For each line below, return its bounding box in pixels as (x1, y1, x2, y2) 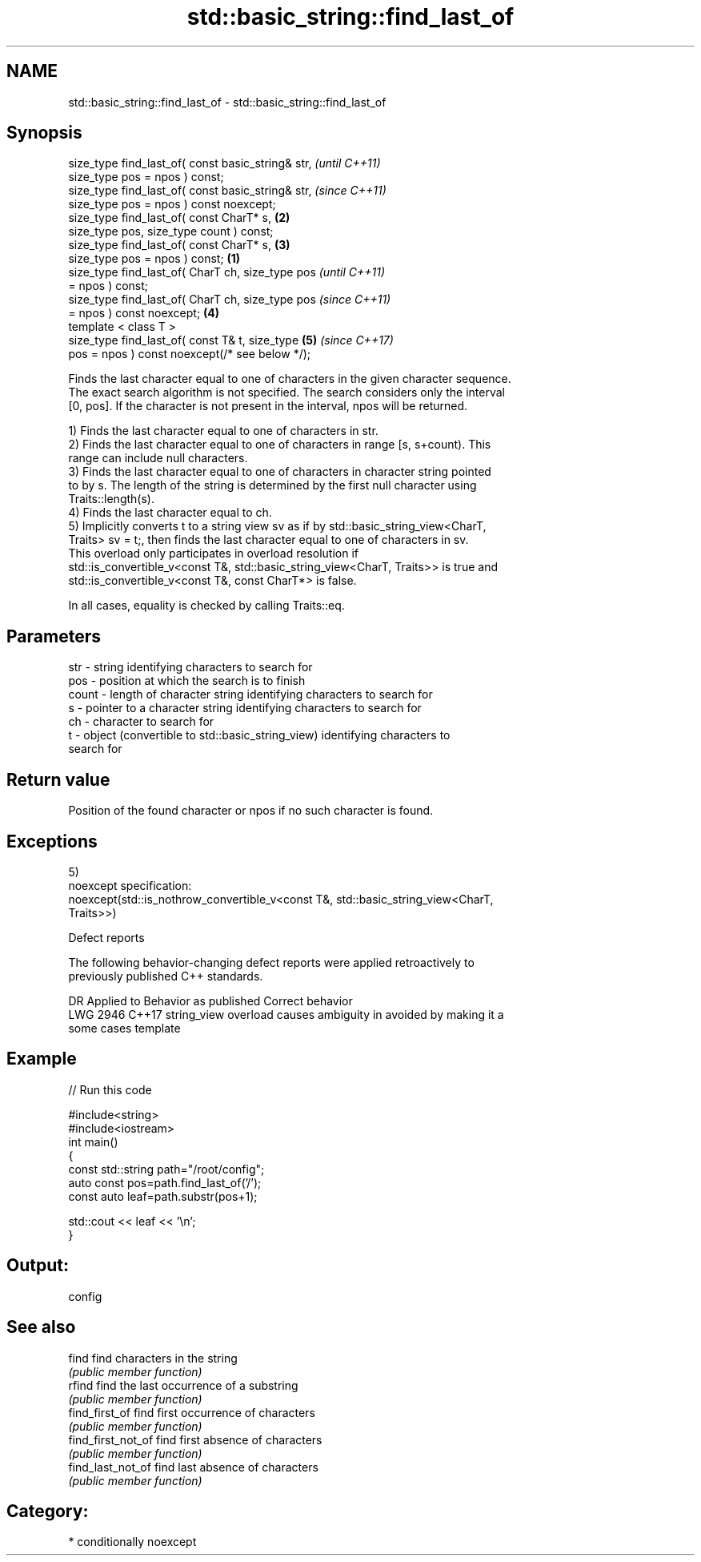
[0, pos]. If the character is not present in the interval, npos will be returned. (68, 399, 468, 413)
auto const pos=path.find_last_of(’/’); (68, 1175, 262, 1190)
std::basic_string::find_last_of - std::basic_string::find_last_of (68, 95, 387, 109)
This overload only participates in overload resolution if (68, 546, 359, 561)
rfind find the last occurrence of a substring (68, 1378, 298, 1392)
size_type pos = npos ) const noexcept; (68, 197, 276, 211)
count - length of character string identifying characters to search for (68, 687, 433, 702)
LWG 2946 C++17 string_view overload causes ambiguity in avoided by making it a (68, 1007, 504, 1021)
